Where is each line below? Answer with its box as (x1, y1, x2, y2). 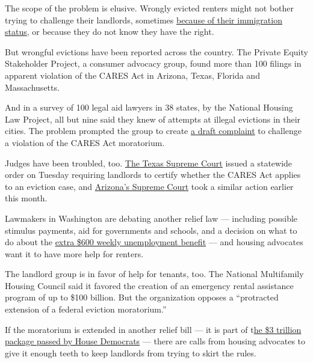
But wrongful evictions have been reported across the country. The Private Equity (5, 45, 308, 58)
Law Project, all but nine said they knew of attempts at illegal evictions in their (5, 112, 301, 125)
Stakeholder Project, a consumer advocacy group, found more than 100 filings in (5, 57, 302, 70)
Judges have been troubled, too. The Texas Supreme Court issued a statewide (5, 156, 293, 169)
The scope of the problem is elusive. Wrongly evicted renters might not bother (5, 2, 294, 14)
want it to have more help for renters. (5, 247, 144, 260)
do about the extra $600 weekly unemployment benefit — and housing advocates (5, 236, 303, 248)
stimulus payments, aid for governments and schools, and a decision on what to (5, 224, 297, 236)
